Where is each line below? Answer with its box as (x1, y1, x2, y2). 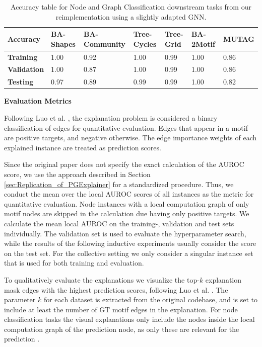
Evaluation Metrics (4, 96, 72, 106)
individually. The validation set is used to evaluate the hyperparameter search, (4, 228, 246, 238)
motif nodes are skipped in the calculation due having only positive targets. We (4, 208, 249, 219)
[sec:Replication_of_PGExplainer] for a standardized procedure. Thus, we (4, 179, 234, 189)
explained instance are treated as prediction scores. (4, 142, 161, 152)
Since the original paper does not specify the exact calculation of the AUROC (4, 159, 244, 169)
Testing (8, 76, 34, 87)
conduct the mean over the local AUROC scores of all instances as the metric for (4, 189, 254, 199)
